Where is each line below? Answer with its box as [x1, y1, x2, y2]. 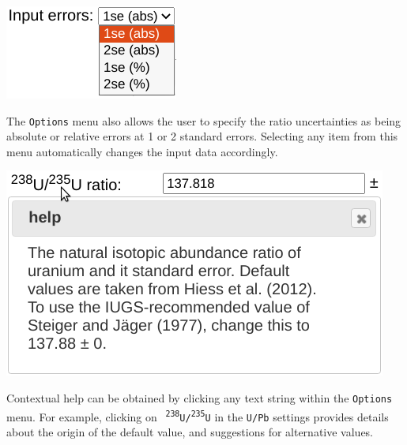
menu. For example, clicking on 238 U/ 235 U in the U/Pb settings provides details [6, 408, 389, 424]
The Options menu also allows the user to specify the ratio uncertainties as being [6, 112, 401, 129]
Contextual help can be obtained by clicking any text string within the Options [6, 390, 393, 406]
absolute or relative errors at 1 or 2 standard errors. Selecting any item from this [6, 128, 398, 144]
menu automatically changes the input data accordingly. [6, 143, 278, 159]
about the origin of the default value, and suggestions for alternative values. [6, 424, 374, 439]
